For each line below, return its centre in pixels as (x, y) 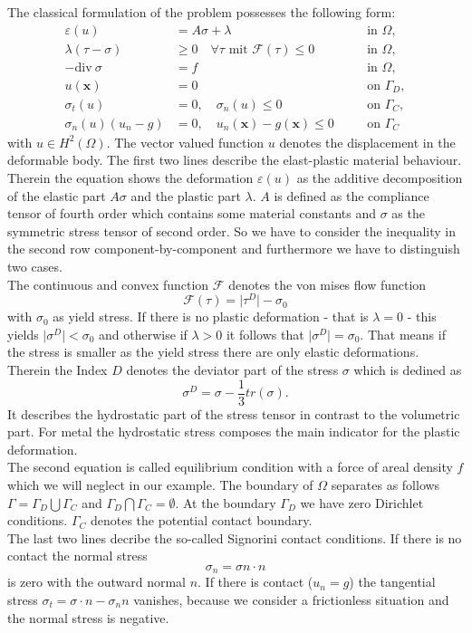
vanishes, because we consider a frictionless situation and (291, 600)
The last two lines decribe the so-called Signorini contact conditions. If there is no (235, 537)
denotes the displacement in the (367, 142)
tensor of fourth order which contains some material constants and (192, 213)
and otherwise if (143, 334)
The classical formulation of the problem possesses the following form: (202, 12)
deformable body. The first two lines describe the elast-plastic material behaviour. (235, 160)
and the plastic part (186, 195)
